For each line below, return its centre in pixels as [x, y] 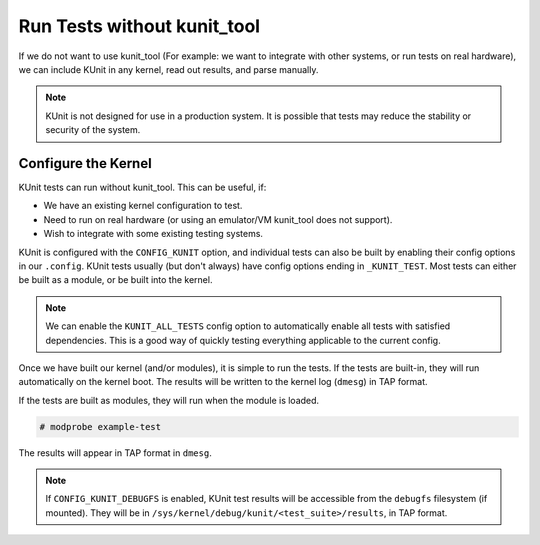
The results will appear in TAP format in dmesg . [115, 452]
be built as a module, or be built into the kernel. [115, 280]
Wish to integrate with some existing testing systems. [153, 234]
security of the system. [93, 130]
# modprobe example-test [100, 426]
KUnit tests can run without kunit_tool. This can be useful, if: [142, 187]
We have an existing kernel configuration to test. [143, 206]
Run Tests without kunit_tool [139, 26]
